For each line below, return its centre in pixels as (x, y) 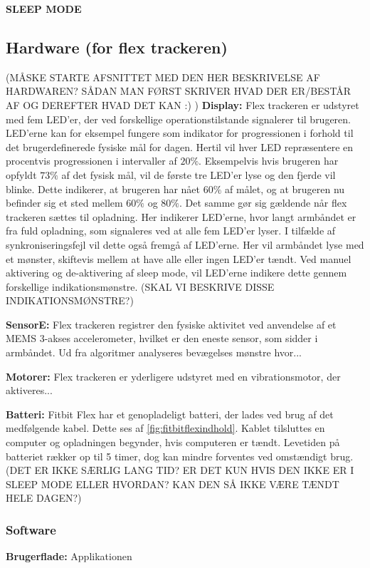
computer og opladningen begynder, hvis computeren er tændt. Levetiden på (173, 442)
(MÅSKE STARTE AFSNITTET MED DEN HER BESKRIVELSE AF (163, 77)
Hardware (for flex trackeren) (117, 47)
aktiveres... (29, 390)
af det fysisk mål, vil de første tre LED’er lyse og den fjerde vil (199, 174)
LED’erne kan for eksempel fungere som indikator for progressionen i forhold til (180, 133)
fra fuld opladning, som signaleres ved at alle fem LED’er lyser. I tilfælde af (171, 231)
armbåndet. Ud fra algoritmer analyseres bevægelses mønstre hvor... (154, 352)
